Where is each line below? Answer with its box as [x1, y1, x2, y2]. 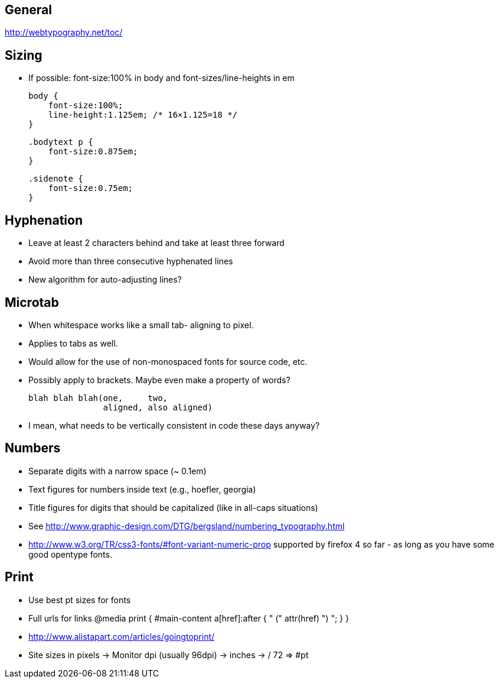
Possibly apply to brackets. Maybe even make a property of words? [28, 374, 291, 385]
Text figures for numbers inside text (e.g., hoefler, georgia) [28, 484, 256, 494]
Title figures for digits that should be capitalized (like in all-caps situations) [28, 502, 318, 513]
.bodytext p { [28, 137, 93, 147]
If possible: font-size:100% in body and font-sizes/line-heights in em [28, 73, 295, 83]
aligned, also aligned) [103, 402, 213, 412]
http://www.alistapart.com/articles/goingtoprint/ [28, 631, 215, 642]
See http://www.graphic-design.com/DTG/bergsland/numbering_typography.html [28, 520, 345, 531]
